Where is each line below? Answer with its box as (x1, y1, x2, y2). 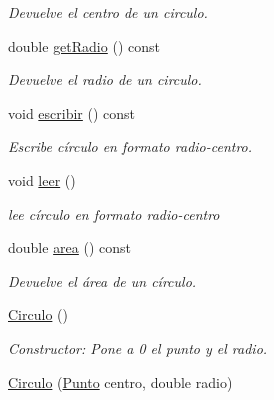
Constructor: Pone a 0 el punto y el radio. (8, 337, 268, 358)
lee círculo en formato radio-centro (8, 203, 220, 224)
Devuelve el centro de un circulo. (8, 2, 208, 22)
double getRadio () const (8, 35, 160, 56)
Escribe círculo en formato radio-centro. (8, 136, 253, 157)
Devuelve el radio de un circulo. (8, 69, 202, 90)
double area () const (8, 237, 132, 258)
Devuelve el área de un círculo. (8, 270, 197, 291)
